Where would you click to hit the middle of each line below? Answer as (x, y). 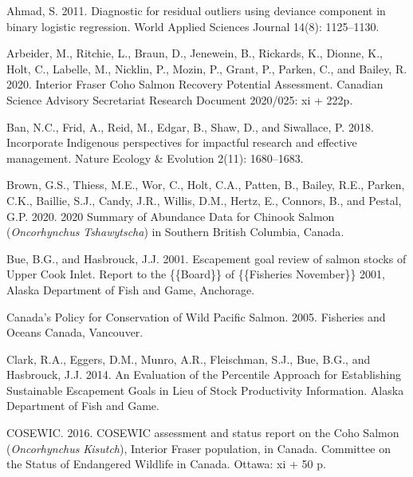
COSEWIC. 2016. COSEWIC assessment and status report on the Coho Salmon (203, 433)
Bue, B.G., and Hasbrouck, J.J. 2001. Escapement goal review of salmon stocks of (206, 258)
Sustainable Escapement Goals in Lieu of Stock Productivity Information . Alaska (205, 390)
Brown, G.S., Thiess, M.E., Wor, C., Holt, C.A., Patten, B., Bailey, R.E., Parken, (206, 185)
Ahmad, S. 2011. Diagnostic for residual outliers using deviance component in (196, 10)
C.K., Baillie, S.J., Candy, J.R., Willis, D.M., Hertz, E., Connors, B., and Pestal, (204, 200)
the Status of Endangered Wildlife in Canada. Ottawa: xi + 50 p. (166, 464)
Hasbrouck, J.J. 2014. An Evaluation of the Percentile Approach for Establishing (204, 375)
